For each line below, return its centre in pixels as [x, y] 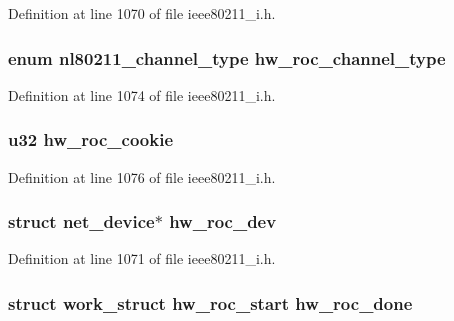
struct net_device [81, 221]
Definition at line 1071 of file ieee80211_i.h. [142, 258]
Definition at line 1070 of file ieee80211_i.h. [142, 13]
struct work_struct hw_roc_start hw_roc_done [210, 302]
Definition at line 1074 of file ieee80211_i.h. [142, 94]
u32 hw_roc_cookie [91, 139]
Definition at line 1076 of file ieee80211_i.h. [142, 176]
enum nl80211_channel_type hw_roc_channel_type [227, 57]
